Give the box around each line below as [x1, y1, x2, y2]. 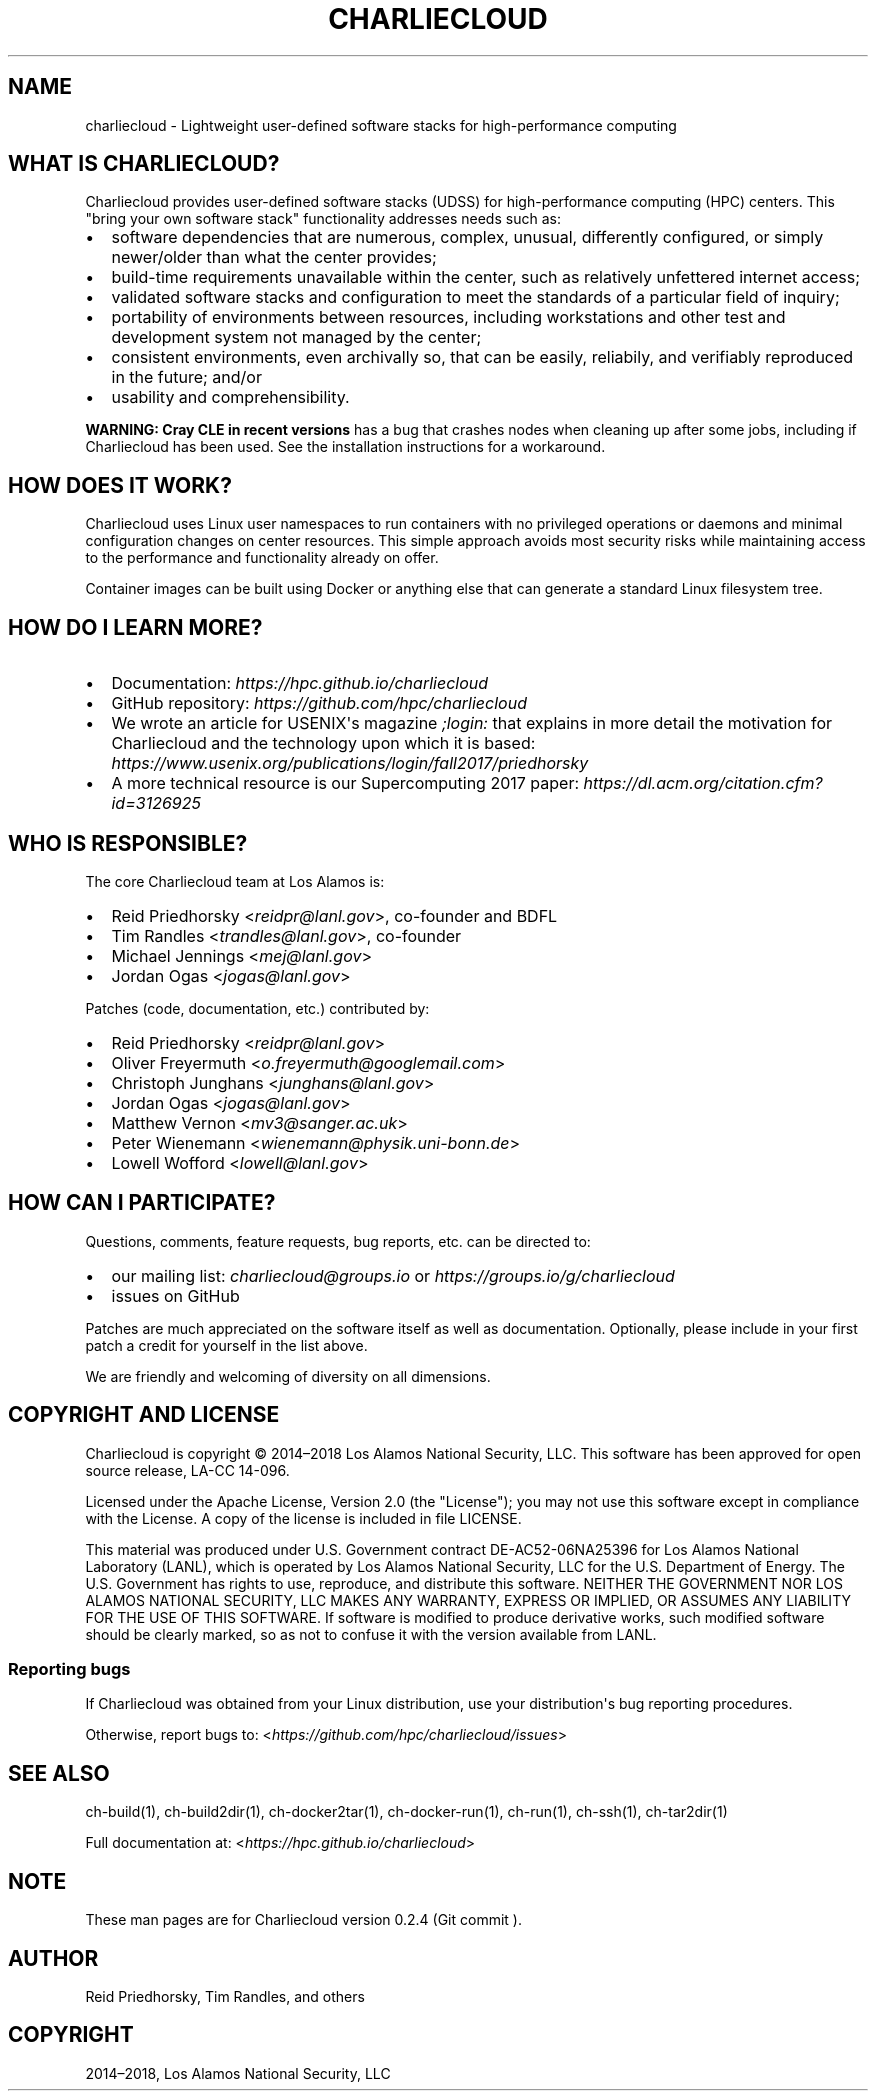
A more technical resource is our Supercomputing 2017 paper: [111, 773, 580, 794]
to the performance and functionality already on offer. [85, 549, 439, 567]
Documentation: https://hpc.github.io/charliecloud [111, 673, 489, 694]
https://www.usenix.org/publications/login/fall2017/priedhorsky [111, 753, 589, 774]
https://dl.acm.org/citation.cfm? [583, 773, 823, 794]
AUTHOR [8, 1945, 99, 1971]
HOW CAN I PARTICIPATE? [8, 1190, 276, 1216]
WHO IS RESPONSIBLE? [8, 830, 248, 856]
